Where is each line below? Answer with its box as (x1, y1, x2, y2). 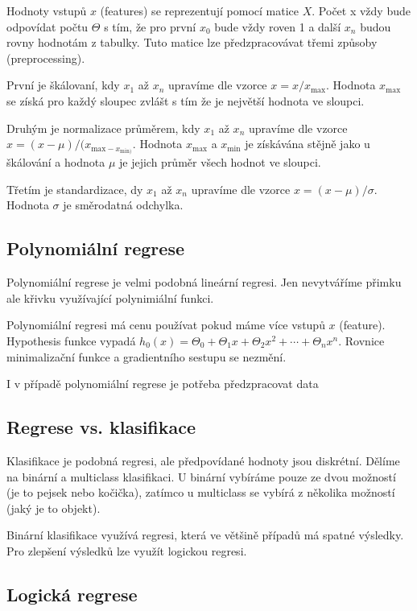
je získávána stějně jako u (245, 135, 370, 152)
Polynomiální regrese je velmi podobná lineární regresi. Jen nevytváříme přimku (6, 274, 402, 291)
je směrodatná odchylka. (63, 196, 184, 213)
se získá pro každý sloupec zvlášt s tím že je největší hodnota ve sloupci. (6, 92, 365, 109)
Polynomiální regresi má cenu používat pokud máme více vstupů (6, 316, 325, 333)
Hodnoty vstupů (6, 2, 87, 19)
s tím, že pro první (104, 18, 196, 35)
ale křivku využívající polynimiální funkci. (6, 289, 214, 306)
